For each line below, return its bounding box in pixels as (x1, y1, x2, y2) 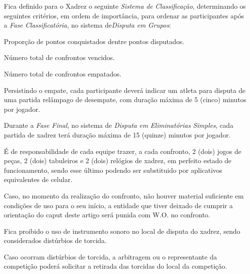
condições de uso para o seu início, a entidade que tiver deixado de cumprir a (4, 200, 233, 210)
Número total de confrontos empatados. (4, 68, 122, 78)
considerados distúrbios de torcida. (4, 235, 107, 245)
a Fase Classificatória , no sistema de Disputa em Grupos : (4, 20, 171, 30)
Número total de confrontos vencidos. (4, 52, 115, 62)
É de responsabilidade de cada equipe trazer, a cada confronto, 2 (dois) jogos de (4, 146, 241, 156)
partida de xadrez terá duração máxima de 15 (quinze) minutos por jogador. (4, 129, 231, 139)
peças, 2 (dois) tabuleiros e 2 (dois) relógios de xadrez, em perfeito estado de (4, 155, 232, 166)
